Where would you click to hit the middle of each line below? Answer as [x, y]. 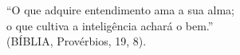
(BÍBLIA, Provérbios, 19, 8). [77, 41]
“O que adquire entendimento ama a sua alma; [120, 10]
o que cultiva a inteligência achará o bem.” [110, 25]
